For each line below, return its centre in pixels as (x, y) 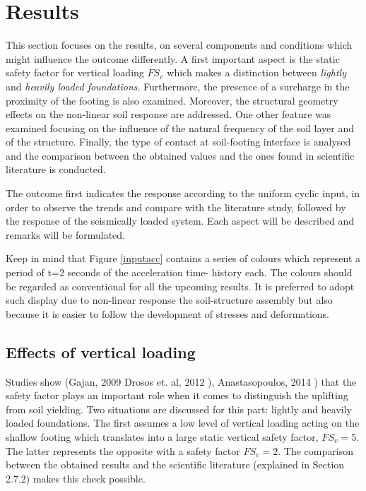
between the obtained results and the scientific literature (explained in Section (175, 465)
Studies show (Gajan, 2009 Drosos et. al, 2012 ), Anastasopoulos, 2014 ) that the (181, 381)
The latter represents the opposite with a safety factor (123, 450)
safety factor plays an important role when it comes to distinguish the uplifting (177, 395)
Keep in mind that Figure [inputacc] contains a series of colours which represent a (183, 258)
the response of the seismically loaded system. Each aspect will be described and (180, 221)
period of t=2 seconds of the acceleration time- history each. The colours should (179, 272)
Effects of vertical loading (101, 351)
